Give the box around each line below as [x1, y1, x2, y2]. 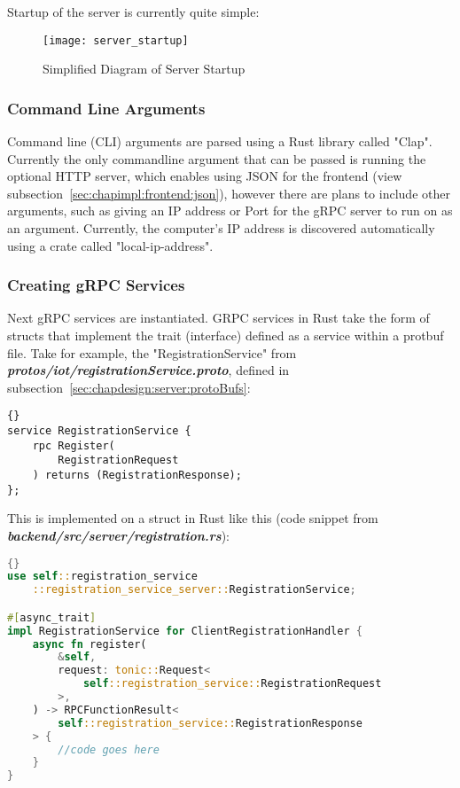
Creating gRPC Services [7, 274, 185, 296]
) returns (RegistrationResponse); [32, 469, 242, 482]
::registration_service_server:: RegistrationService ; [32, 583, 356, 597]
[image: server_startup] [43, 34, 189, 47]
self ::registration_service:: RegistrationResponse [58, 716, 363, 729]
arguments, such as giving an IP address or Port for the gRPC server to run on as [7, 201, 453, 220]
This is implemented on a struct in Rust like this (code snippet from [7, 509, 378, 527]
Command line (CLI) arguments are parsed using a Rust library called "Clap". [7, 132, 433, 151]
